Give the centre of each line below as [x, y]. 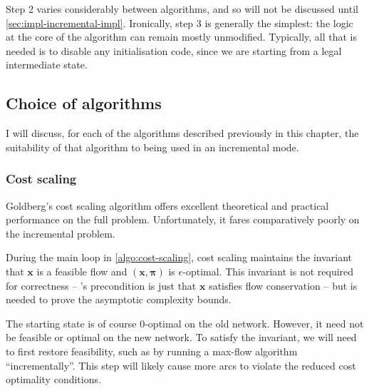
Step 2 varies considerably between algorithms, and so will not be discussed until [182, 9]
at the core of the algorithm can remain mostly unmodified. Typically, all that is [182, 37]
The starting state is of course [71, 323]
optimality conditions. [53, 379]
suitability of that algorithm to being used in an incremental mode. [152, 147]
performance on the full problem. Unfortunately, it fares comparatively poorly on [183, 219]
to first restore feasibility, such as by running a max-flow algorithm [152, 351]
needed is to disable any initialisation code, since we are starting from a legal [174, 50]
